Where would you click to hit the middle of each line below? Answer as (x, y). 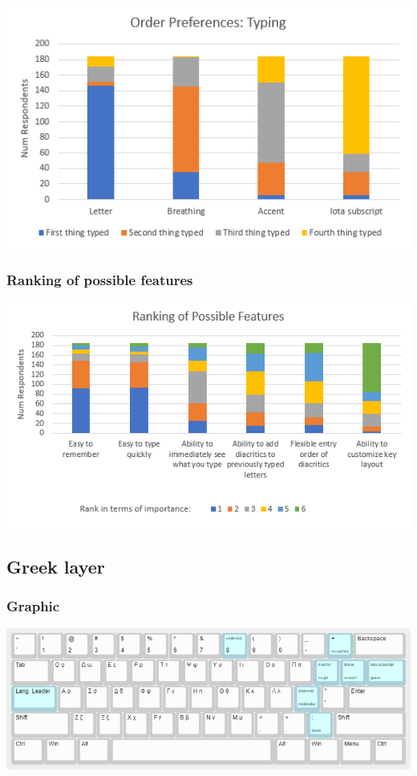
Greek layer (56, 566)
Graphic (33, 606)
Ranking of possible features (100, 279)
